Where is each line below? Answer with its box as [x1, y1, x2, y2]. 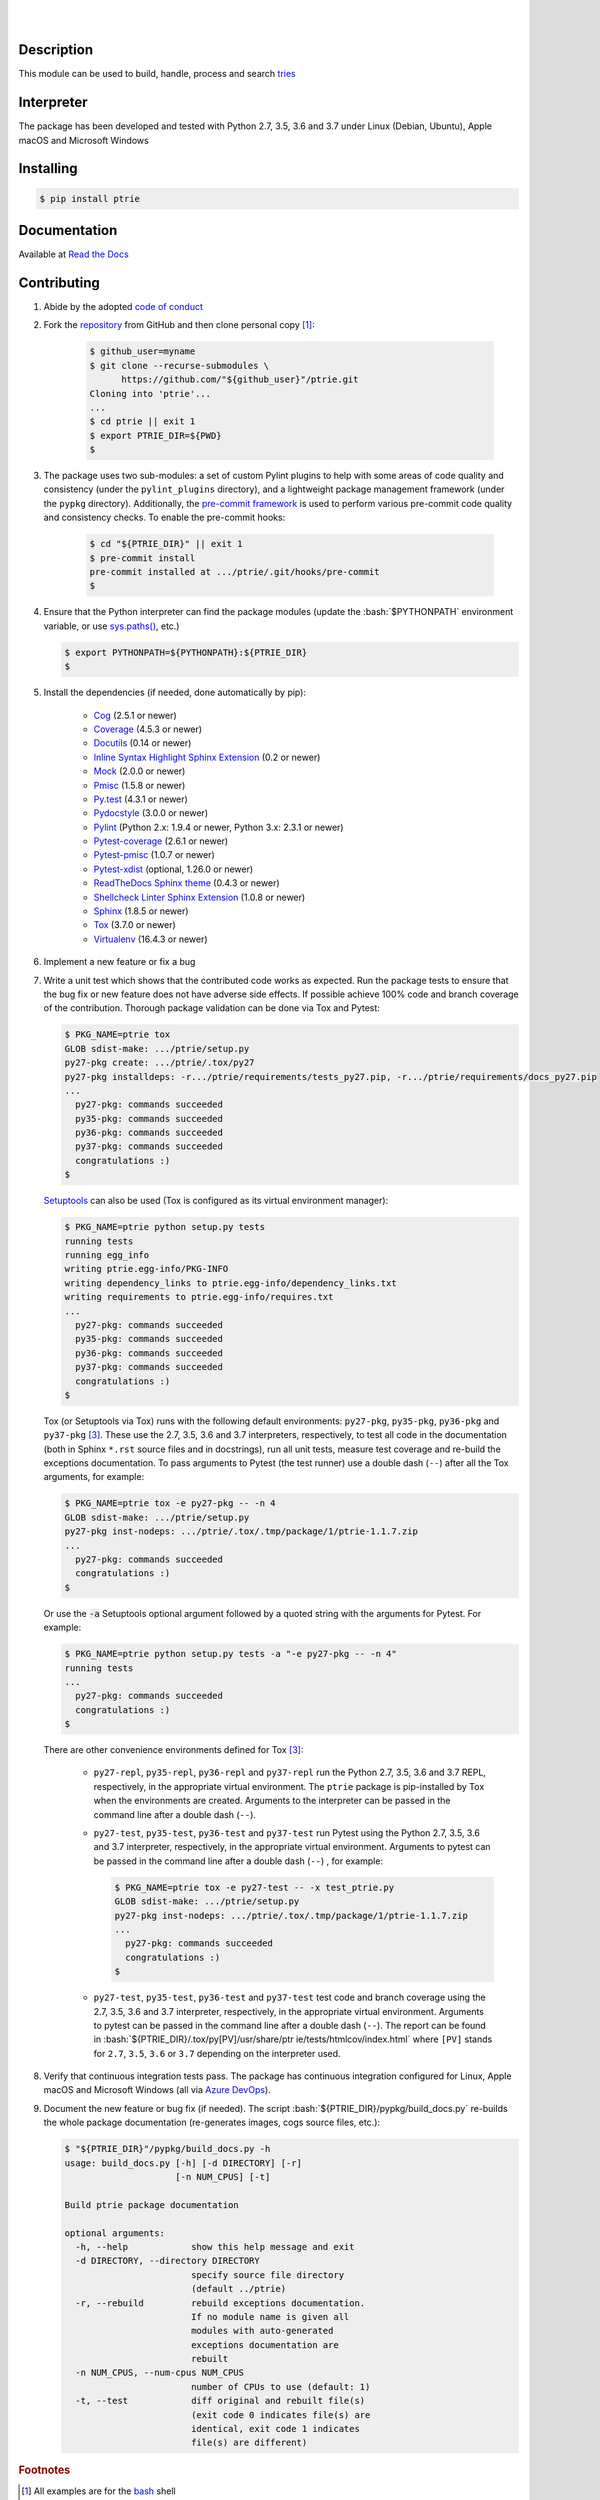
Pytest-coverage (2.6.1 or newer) [93, 835, 229, 847]
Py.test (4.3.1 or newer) [93, 793, 189, 805]
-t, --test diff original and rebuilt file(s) [75, 2395, 366, 2407]
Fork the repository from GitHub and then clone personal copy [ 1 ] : [43, 319, 315, 331]
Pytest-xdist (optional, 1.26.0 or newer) [93, 863, 254, 875]
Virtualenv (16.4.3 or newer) [93, 933, 209, 945]
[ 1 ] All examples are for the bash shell [21, 2485, 176, 2497]
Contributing [18, 274, 100, 291]
